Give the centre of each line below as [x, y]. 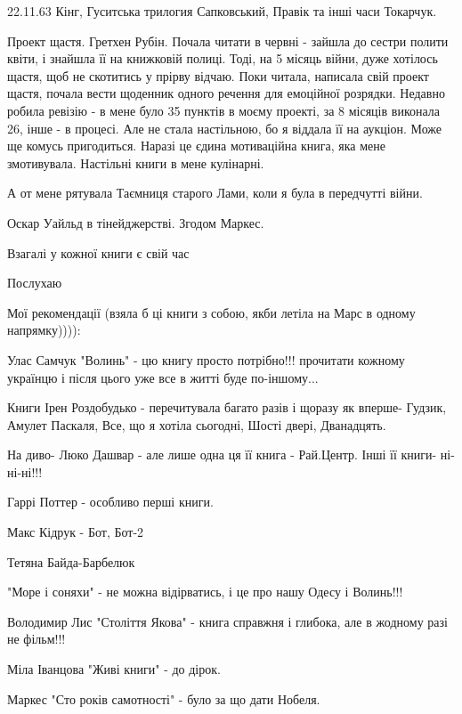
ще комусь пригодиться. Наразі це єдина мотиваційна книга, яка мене [197, 146]
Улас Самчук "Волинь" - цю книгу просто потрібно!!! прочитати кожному [206, 359]
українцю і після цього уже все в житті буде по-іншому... [163, 377]
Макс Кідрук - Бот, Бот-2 [76, 532]
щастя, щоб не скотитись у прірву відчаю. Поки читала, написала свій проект [218, 75]
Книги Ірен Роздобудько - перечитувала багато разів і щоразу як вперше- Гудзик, [227, 407]
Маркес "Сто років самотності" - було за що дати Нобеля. [164, 698]
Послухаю [35, 283]
